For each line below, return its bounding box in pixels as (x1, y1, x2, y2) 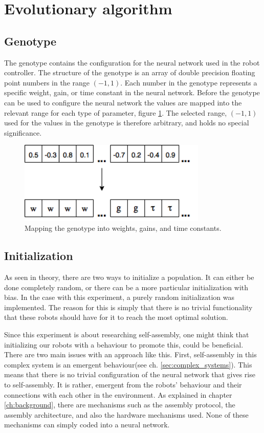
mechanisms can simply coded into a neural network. (4, 419, 170, 430)
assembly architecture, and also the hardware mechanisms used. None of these (4, 409, 249, 420)
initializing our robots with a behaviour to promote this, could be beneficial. (4, 339, 244, 350)
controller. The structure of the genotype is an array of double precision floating (4, 67, 255, 78)
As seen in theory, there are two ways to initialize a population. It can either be (4, 272, 254, 283)
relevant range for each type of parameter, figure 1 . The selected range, (4, 107, 227, 118)
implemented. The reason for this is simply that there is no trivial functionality (4, 301, 253, 312)
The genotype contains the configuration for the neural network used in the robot (4, 57, 260, 68)
